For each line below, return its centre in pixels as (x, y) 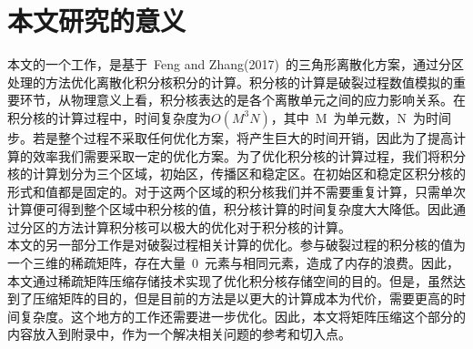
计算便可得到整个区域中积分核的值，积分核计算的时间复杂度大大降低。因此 (230, 209)
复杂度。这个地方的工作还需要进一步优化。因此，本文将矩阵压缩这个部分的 (242, 316)
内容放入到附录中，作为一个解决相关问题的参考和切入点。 (179, 334)
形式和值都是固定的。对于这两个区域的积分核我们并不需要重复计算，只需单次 (236, 191)
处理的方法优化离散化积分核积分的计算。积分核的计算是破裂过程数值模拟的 (230, 82)
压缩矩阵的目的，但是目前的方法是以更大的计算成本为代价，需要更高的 (242, 298)
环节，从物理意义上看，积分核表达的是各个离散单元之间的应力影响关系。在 (242, 100)
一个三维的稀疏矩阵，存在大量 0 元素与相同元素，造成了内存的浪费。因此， (233, 263)
